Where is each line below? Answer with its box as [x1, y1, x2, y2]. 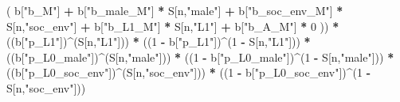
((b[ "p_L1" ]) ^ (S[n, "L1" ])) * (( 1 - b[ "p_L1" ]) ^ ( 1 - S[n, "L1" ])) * [6, 33, 311, 50]
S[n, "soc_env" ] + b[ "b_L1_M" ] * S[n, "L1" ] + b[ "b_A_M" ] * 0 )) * [6, 17, 339, 34]
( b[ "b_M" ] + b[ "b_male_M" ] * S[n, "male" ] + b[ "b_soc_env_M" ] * [6, 2, 343, 18]
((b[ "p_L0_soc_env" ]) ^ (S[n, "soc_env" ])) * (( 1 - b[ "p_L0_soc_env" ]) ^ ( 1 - [6, 64, 371, 81]
